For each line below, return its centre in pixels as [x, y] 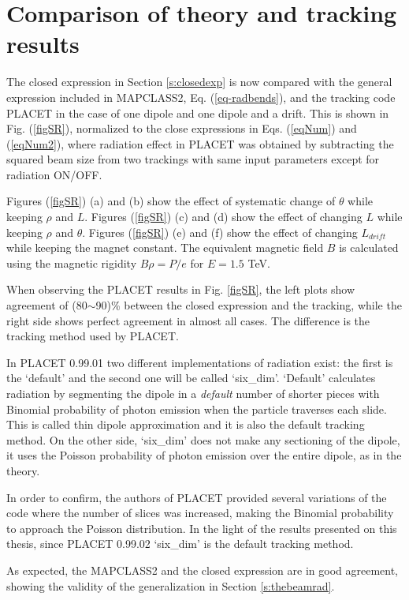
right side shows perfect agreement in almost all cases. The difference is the [188, 320]
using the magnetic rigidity [72, 262]
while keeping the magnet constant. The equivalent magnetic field [165, 247]
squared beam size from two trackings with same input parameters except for [193, 159]
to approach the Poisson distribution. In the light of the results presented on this [202, 528]
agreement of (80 [47, 305]
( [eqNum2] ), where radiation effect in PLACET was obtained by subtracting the [200, 143]
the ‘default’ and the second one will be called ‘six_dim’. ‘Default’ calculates [191, 378]
